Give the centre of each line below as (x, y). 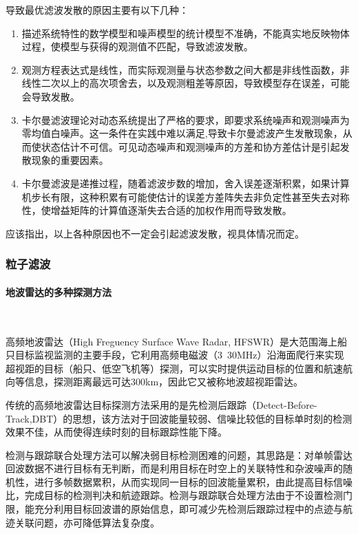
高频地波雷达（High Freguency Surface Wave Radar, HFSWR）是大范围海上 (171, 341)
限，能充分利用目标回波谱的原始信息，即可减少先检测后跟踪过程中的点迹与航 (179, 509)
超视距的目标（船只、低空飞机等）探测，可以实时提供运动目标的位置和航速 (174, 368)
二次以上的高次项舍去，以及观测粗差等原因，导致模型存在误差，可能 (195, 83)
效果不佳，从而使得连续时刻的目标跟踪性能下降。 (116, 432)
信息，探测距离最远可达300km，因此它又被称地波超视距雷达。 (164, 382)
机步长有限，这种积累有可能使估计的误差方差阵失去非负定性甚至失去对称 (186, 196)
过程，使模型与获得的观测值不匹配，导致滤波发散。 (137, 46)
